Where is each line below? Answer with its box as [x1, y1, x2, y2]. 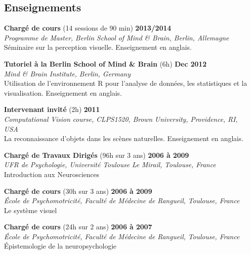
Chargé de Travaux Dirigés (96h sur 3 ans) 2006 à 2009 [4, 149, 189, 160]
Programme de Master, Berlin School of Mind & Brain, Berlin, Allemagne [4, 32, 229, 42]
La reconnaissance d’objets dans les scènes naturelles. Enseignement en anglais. [4, 133, 244, 144]
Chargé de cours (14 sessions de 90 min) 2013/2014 [4, 23, 171, 33]
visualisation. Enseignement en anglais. [4, 87, 122, 98]
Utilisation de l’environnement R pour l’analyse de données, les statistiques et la [4, 78, 247, 88]
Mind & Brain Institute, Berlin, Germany [4, 68, 131, 78]
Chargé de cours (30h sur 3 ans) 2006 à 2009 [4, 185, 152, 196]
